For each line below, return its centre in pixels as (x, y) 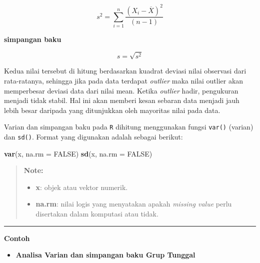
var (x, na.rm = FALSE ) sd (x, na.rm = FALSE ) (78, 153)
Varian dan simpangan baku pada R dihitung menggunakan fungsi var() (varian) (129, 127)
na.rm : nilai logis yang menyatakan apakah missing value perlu (134, 204)
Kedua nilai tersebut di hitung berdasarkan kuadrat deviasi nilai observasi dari (125, 71)
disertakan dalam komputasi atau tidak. (97, 214)
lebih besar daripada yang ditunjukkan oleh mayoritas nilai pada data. (112, 110)
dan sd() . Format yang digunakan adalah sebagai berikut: (93, 137)
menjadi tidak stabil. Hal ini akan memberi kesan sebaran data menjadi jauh (122, 100)
